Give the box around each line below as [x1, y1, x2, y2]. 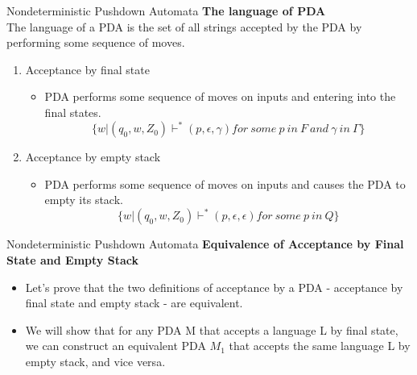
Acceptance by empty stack [25, 148, 161, 165]
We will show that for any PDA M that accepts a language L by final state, [25, 321, 398, 338]
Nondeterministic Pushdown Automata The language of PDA [6, 2, 326, 19]
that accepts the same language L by [229, 337, 411, 354]
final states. [44, 103, 101, 120]
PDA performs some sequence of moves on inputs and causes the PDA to [44, 175, 406, 192]
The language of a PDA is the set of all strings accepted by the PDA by [6, 18, 362, 35]
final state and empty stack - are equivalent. [25, 294, 243, 311]
